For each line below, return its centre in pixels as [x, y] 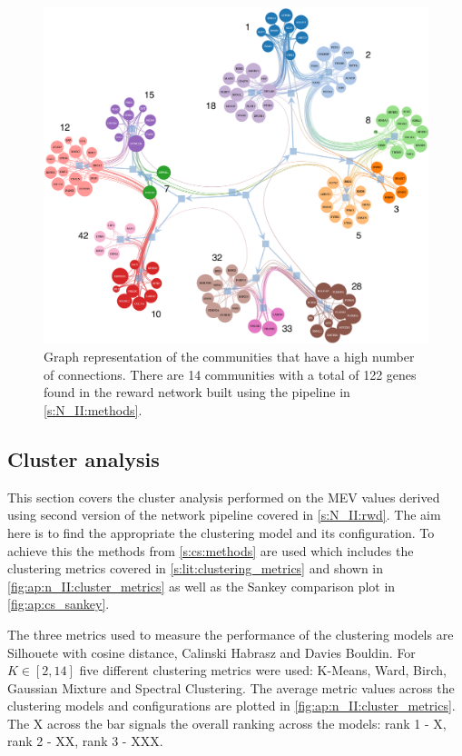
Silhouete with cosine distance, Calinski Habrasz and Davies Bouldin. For [211, 652]
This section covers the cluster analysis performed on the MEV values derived [224, 497]
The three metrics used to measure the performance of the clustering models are [231, 634]
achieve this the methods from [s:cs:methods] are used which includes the [211, 550]
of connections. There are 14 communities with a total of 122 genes [230, 374]
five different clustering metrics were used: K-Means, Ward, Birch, [263, 670]
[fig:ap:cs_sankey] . [59, 604]
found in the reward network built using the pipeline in [197, 392]
